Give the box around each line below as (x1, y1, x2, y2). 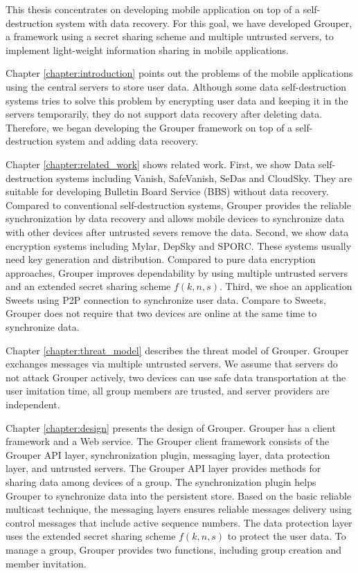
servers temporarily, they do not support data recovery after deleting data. (6, 107, 323, 121)
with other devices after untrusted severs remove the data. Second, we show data (6, 224, 349, 239)
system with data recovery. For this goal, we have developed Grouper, (56, 15, 352, 30)
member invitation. (6, 556, 87, 570)
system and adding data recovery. (56, 134, 199, 148)
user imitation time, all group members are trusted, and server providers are (6, 383, 330, 398)
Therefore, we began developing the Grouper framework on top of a (6, 120, 293, 134)
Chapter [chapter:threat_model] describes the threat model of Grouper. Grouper (6, 343, 349, 357)
